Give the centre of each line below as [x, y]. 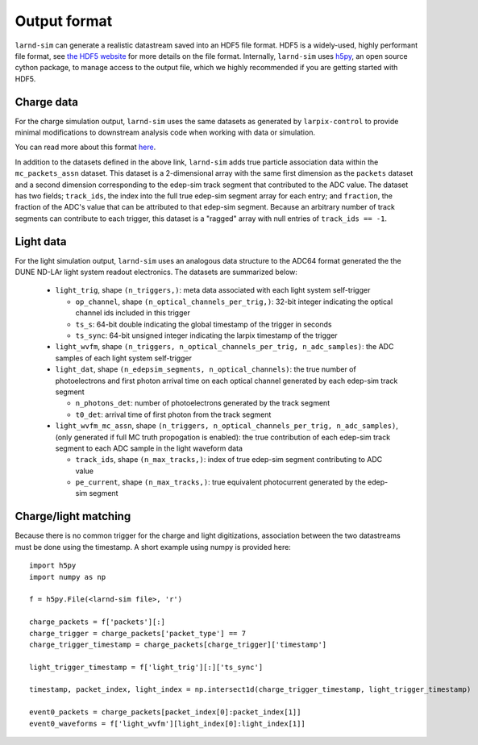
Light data [41, 241]
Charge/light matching [73, 516]
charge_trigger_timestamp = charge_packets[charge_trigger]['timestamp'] [178, 644]
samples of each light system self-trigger [124, 358]
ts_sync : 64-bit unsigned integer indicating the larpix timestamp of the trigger [206, 335]
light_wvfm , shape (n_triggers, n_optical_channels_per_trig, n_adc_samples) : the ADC [224, 347]
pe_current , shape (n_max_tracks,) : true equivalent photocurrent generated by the [220, 482]
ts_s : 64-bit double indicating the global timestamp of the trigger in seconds [204, 324]
